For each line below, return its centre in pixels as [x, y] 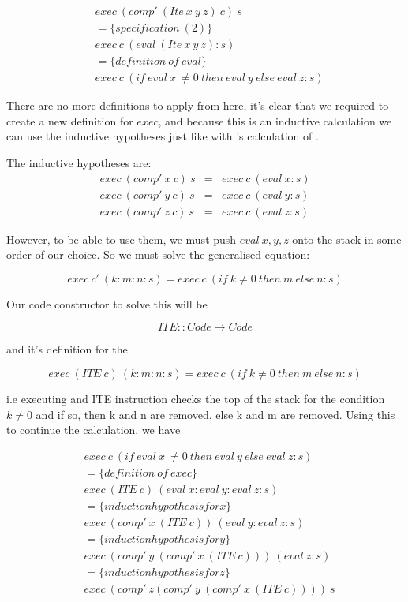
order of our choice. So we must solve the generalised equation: [158, 254]
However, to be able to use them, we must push [122, 239]
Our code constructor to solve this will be [107, 303]
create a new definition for [70, 120]
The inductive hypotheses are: [79, 162]
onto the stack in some [347, 239]
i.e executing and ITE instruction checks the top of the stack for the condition [196, 398]
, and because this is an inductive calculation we [275, 120]
